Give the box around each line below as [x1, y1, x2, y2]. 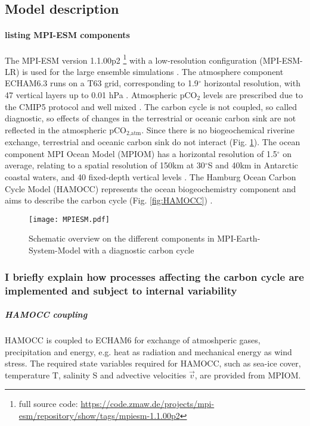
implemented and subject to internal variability [5, 283, 237, 297]
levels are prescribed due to [203, 89, 303, 101]
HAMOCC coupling [5, 308, 88, 321]
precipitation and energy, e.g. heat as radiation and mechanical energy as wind [5, 345, 292, 358]
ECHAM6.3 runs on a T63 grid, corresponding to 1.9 [5, 77, 199, 89]
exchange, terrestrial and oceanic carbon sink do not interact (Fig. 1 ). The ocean [5, 136, 300, 148]
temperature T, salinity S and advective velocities [5, 368, 187, 381]
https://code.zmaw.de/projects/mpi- [80, 397, 215, 410]
